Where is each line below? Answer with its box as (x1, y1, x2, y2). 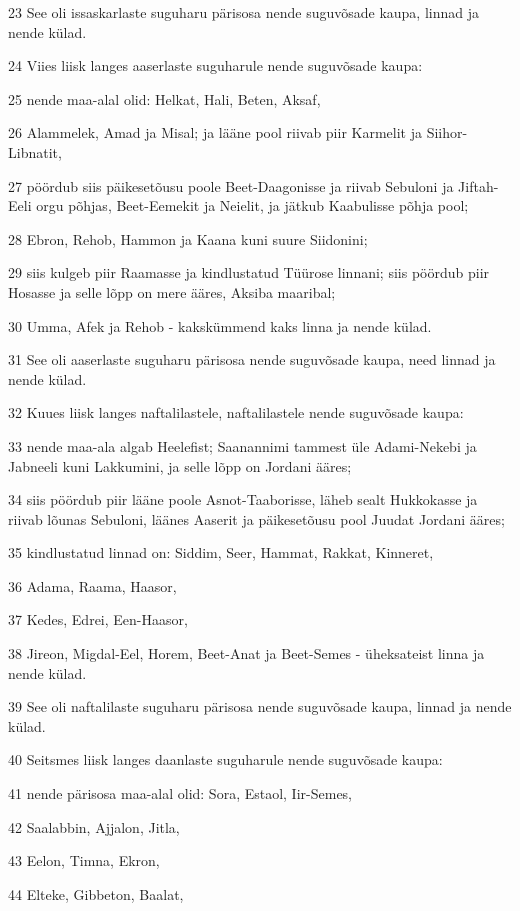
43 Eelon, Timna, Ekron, (8, 850, 160, 871)
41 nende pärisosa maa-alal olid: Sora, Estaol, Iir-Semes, (8, 783, 353, 804)
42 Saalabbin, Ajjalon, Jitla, (8, 816, 180, 837)
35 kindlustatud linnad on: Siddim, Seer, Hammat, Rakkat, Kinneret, (8, 542, 434, 563)
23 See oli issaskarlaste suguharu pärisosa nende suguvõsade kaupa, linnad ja (8, 2, 480, 22)
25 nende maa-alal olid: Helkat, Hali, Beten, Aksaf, (8, 88, 321, 109)
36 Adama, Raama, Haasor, (8, 575, 177, 596)
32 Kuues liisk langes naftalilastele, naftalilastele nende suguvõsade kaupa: (8, 402, 464, 423)
